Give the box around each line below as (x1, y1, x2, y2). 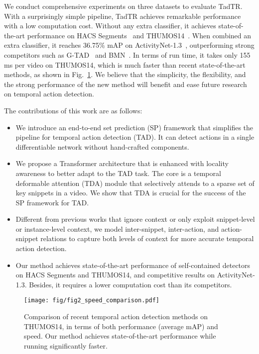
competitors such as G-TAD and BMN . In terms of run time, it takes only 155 (4, 49, 251, 60)
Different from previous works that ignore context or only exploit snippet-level (15, 214, 255, 224)
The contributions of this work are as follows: (4, 105, 142, 115)
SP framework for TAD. (15, 197, 89, 207)
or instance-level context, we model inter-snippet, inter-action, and (15, 223, 219, 234)
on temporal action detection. (4, 88, 94, 99)
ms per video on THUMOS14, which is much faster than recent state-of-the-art (4, 59, 246, 70)
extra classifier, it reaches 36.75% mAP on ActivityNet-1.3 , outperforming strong (4, 40, 255, 50)
